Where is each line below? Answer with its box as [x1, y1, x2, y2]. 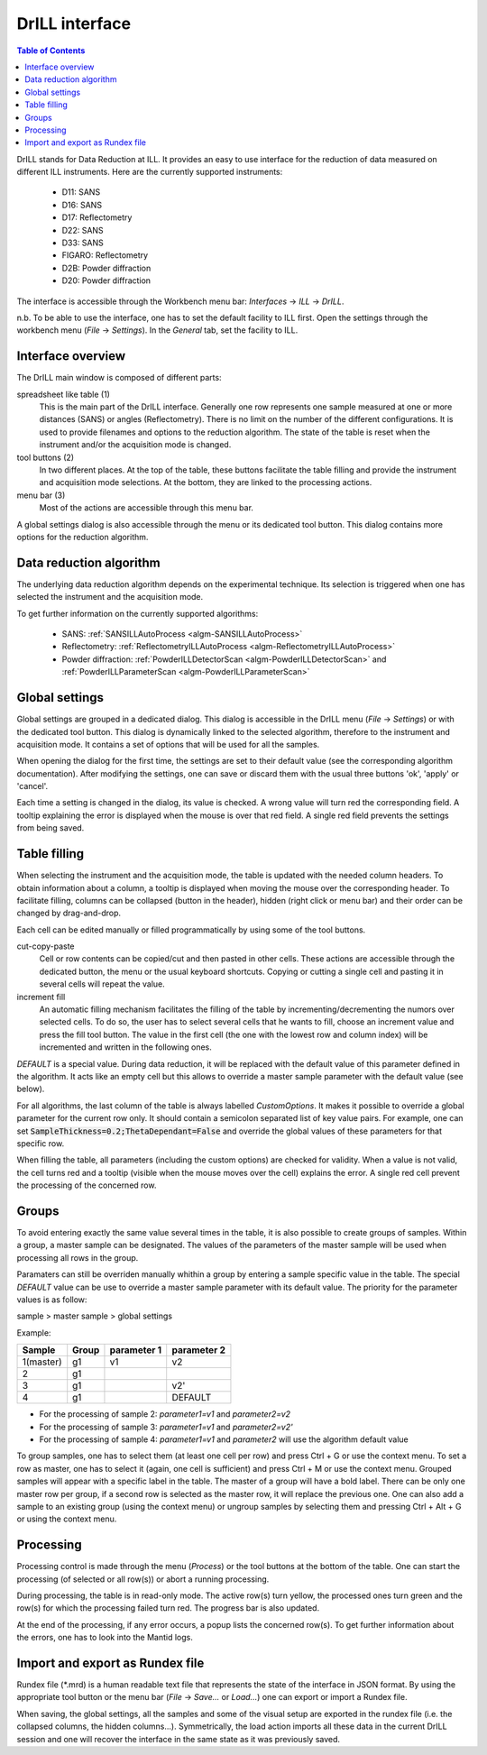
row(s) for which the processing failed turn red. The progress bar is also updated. [16, 1603, 320, 1613]
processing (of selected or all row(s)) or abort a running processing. [16, 1574, 270, 1585]
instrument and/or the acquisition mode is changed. [39, 439, 232, 450]
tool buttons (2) [16, 452, 75, 463]
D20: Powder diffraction [61, 275, 152, 286]
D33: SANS [61, 237, 104, 248]
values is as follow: [16, 1294, 87, 1305]
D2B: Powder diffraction [61, 262, 152, 273]
